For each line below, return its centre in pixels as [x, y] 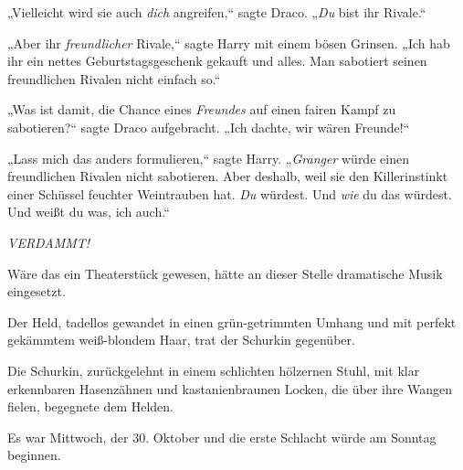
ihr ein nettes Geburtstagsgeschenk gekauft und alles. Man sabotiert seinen [217, 61]
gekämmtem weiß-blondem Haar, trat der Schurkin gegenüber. [181, 340]
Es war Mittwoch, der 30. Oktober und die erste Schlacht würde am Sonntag [222, 437]
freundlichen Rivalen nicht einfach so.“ [114, 78]
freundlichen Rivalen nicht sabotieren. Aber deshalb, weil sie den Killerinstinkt [228, 176]
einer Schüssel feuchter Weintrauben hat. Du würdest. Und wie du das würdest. [230, 193]
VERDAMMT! [49, 242]
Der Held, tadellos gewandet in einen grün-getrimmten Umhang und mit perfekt [232, 321]
